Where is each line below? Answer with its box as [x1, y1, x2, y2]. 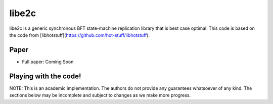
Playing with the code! [9, 72, 81, 80]
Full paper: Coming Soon [22, 59, 74, 65]
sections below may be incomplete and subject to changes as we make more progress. [9, 92, 191, 98]
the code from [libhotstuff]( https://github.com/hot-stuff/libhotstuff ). [9, 32, 150, 38]
